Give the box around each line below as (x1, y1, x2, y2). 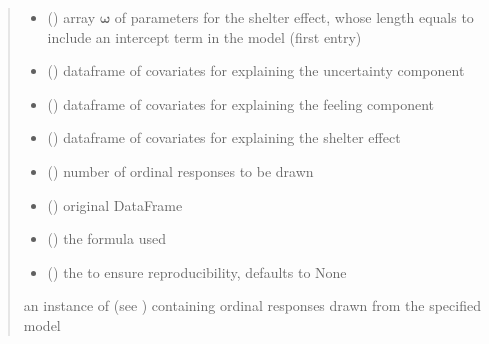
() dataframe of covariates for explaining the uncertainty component (47, 60, 465, 81)
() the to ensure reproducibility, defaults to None (47, 261, 347, 282)
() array (47, 7, 96, 27)
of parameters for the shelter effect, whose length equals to (114, 7, 474, 27)
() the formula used (47, 228, 166, 249)
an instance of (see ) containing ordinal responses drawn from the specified (23, 295, 481, 316)
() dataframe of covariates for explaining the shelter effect (47, 127, 401, 148)
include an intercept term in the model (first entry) (47, 26, 362, 47)
